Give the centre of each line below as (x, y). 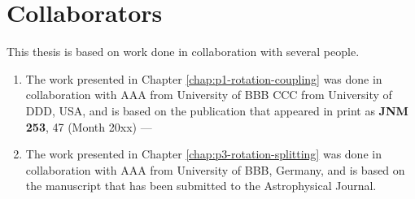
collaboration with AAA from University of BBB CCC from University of (209, 95)
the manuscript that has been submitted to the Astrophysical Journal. (201, 186)
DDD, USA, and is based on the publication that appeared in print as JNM (217, 110)
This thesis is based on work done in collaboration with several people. (183, 52)
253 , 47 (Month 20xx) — (89, 126)
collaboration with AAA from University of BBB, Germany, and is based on (215, 169)
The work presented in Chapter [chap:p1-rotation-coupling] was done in (204, 78)
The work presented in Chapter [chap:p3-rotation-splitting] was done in (203, 154)
